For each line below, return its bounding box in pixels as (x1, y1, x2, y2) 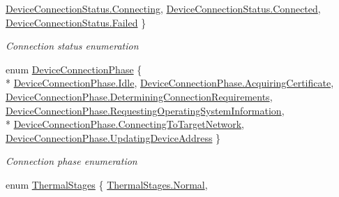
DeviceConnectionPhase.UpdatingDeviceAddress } (6, 130, 221, 145)
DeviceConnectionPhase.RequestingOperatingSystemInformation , (6, 103, 285, 117)
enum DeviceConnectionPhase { (6, 61, 142, 76)
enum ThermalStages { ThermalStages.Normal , (6, 177, 208, 191)
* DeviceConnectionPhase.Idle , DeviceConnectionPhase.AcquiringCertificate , (6, 75, 334, 90)
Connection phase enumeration (6, 154, 137, 168)
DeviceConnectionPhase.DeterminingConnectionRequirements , (6, 89, 273, 103)
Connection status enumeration (6, 38, 139, 53)
